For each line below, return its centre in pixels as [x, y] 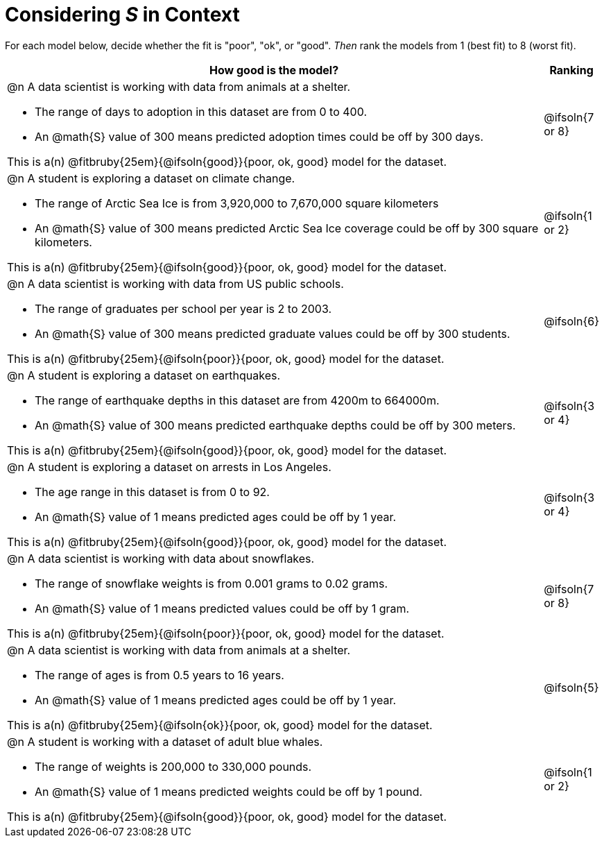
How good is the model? [274, 70]
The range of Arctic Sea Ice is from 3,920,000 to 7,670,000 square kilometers [237, 203]
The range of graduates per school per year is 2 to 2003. [183, 308]
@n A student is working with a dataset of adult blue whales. [165, 741]
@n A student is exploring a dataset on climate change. [151, 178]
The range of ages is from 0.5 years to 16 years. [159, 675]
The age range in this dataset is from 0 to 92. [152, 492]
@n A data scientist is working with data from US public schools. [175, 283]
